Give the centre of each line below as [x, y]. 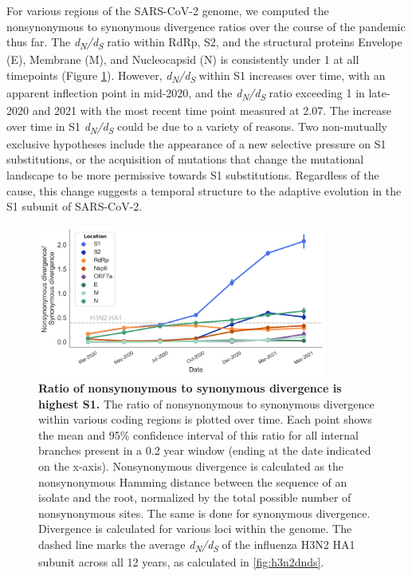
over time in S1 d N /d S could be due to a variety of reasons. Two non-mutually [197, 127]
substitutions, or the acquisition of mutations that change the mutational [185, 159]
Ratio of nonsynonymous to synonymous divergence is [190, 387]
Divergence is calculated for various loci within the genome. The [195, 529]
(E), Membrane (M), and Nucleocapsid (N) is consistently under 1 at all [183, 59]
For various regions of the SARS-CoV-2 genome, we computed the [168, 10]
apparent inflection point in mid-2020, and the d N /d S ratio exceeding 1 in [186, 94]
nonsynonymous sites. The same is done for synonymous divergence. [204, 513]
